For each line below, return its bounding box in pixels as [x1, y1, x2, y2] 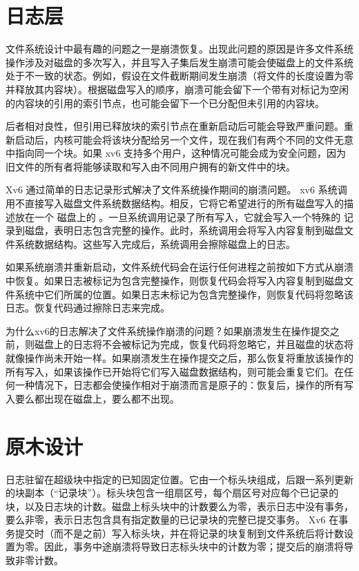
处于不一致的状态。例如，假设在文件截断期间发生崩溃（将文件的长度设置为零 [6, 68, 353, 83]
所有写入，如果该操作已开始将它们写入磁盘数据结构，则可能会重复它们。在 [6, 364, 344, 378]
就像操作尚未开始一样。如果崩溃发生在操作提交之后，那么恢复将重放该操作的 [6, 351, 353, 365]
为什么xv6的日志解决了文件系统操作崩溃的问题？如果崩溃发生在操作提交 [6, 323, 330, 338]
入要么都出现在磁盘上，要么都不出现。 [6, 391, 179, 405]
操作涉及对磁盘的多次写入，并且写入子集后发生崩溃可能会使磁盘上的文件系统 [6, 55, 353, 69]
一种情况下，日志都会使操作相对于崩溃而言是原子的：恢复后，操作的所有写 [14, 378, 353, 392]
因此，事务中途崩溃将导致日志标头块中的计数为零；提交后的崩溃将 [43, 539, 344, 554]
